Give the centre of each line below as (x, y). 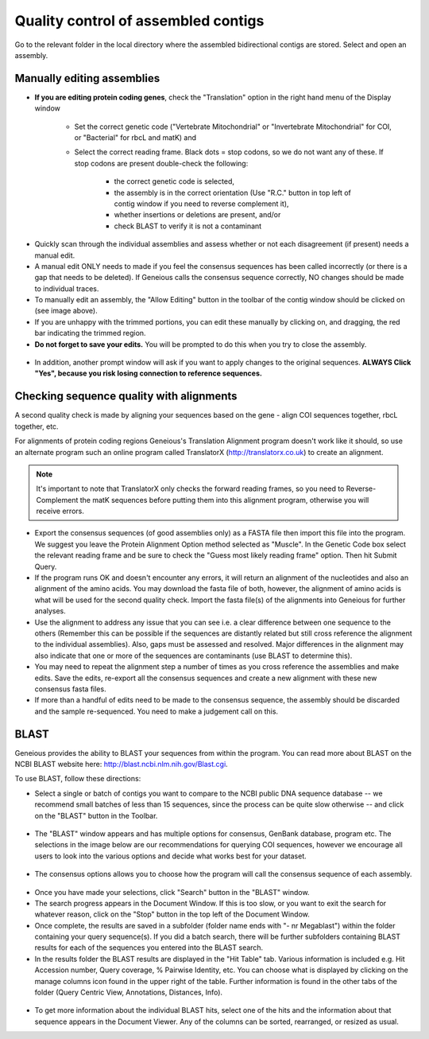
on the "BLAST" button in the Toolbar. (96, 815)
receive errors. (60, 511)
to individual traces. (67, 288)
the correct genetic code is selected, (174, 181)
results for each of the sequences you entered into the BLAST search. (149, 948)
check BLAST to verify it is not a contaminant (188, 226)
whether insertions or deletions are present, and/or (197, 215)
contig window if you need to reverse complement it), (201, 204)
